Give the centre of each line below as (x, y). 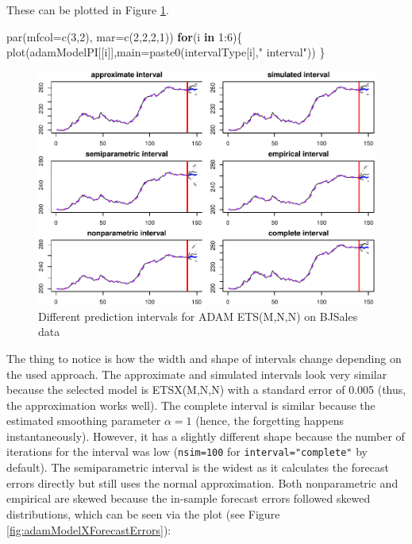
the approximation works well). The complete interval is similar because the (191, 405)
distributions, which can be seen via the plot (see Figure (143, 513)
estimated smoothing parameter (84, 421)
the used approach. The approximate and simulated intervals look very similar (197, 374)
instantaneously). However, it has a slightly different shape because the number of (206, 436)
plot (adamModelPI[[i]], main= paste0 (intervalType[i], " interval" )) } (166, 52)
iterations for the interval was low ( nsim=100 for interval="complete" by (187, 451)
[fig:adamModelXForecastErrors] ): (89, 529)
